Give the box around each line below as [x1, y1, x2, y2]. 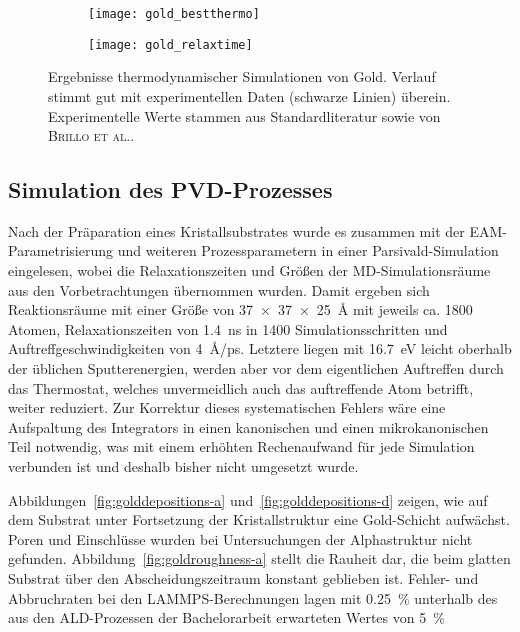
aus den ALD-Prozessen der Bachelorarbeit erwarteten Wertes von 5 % [8, 607, 445, 628]
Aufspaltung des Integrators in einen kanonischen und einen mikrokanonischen [8, 416, 489, 437]
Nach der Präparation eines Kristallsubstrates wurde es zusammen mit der [8, 220, 465, 241]
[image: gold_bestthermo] [88, 7, 260, 21]
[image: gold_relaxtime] [88, 37, 253, 52]
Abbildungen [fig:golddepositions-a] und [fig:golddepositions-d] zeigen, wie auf [8, 489, 488, 510]
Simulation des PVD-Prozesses [8, 174, 333, 205]
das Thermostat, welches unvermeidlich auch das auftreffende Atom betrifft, [8, 377, 474, 398]
